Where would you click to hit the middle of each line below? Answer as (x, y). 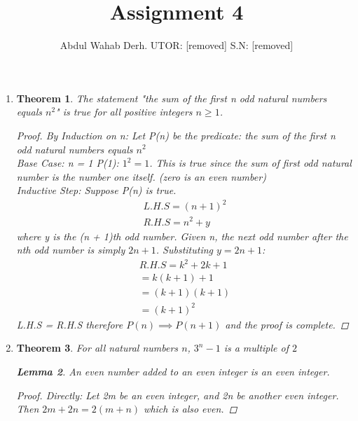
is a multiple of (256, 348)
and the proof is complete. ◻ (287, 324)
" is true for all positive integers (124, 112)
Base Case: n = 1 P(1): (68, 163)
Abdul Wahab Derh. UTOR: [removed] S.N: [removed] (177, 45)
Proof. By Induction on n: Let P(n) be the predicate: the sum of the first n (176, 135)
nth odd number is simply (71, 250)
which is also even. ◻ (191, 409)
